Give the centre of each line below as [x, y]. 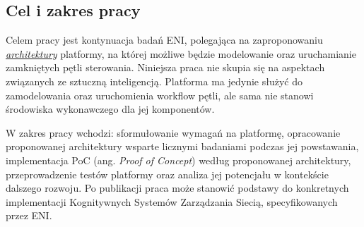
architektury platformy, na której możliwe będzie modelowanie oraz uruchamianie [181, 53]
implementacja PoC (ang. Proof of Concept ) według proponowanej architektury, [178, 160]
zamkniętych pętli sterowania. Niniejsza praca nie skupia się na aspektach [165, 67]
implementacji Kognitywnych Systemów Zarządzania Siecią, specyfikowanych [172, 201]
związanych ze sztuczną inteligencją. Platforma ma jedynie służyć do [154, 81]
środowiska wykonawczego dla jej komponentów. [110, 109]
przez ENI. [29, 215]
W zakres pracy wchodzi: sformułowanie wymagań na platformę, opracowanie [173, 132]
